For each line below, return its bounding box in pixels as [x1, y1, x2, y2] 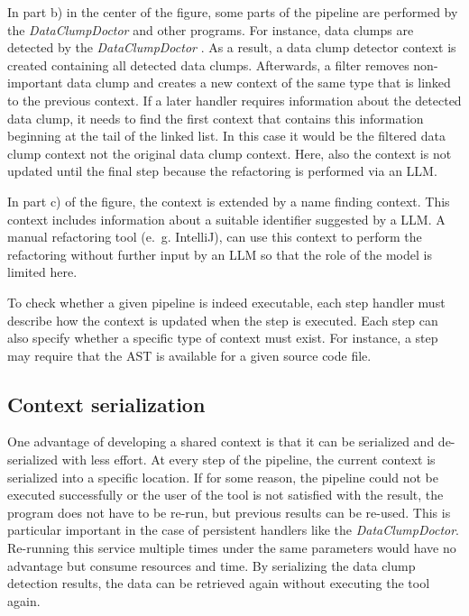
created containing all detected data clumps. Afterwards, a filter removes [7, 55, 409, 74]
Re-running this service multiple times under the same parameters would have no [7, 538, 456, 557]
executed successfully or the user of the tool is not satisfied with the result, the [7, 485, 444, 504]
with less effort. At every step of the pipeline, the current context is [61, 450, 436, 469]
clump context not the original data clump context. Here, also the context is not [7, 143, 452, 162]
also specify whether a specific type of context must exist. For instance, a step [7, 328, 438, 347]
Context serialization [7, 390, 206, 418]
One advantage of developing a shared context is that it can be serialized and [7, 432, 435, 451]
